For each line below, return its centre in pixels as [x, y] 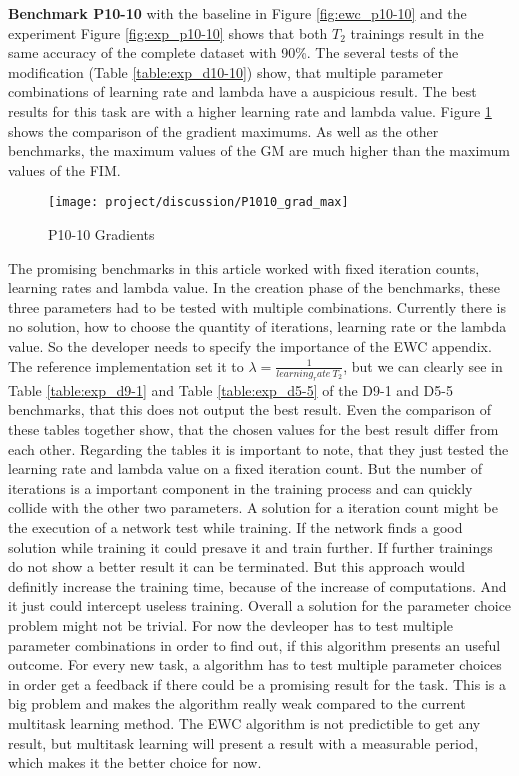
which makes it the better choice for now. [135, 762]
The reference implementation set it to [126, 365]
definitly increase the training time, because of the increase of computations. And [257, 585]
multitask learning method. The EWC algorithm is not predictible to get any [244, 722]
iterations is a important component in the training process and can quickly [240, 487]
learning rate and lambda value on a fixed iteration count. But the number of [245, 468]
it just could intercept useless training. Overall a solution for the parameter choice [260, 605]
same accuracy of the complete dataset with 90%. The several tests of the [233, 52]
